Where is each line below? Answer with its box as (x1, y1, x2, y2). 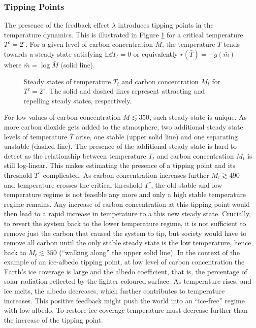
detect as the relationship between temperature (4, 150, 146, 161)
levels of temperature (4, 131, 67, 141)
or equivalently (133, 49, 178, 59)
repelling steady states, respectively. (24, 95, 132, 105)
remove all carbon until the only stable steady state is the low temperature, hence (4, 237, 251, 248)
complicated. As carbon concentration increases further (43, 169, 209, 180)
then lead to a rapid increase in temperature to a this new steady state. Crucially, (4, 208, 251, 219)
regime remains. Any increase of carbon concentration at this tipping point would (4, 198, 250, 209)
